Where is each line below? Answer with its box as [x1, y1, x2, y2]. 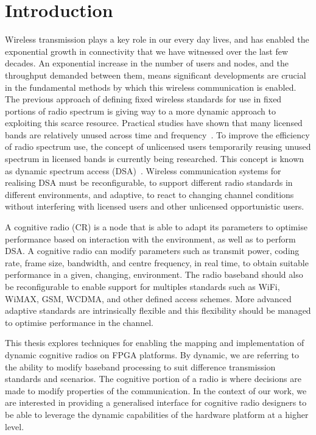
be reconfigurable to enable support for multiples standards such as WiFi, [5, 280, 280, 292]
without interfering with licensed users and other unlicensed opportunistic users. [5, 200, 304, 213]
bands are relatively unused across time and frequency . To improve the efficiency [5, 128, 310, 141]
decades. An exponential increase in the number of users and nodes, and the [5, 57, 289, 69]
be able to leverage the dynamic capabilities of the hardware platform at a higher [5, 408, 309, 420]
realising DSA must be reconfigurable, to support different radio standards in [5, 176, 293, 189]
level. [5, 420, 24, 433]
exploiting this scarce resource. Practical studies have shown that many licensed [5, 116, 303, 129]
